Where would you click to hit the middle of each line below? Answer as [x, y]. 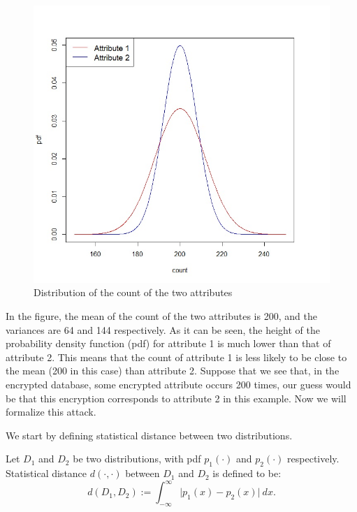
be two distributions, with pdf [137, 459]
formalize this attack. [51, 412]
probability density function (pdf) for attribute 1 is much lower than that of [168, 343]
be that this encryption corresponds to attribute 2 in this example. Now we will [176, 398]
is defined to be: [247, 473]
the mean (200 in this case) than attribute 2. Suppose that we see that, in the [173, 371]
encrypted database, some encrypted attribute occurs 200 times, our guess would [178, 384]
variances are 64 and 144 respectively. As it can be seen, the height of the [163, 329]
